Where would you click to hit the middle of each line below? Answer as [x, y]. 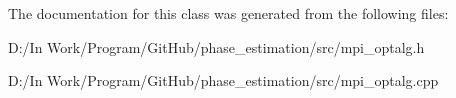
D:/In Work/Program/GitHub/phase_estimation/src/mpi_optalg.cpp [223, 80]
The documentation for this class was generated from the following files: [228, 13]
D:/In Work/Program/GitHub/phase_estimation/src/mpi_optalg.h [216, 46]
